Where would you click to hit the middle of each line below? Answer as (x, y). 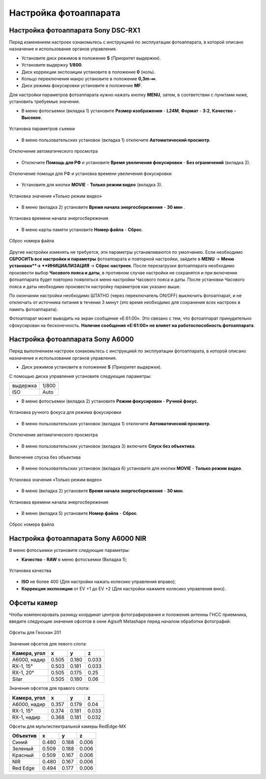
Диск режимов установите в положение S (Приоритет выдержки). (92, 367)
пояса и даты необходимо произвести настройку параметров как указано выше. (95, 286)
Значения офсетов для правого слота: (49, 688)
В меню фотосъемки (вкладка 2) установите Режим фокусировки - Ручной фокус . (110, 401)
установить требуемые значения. (45, 102)
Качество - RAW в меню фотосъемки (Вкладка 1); (74, 559)
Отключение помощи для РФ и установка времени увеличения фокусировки (90, 173)
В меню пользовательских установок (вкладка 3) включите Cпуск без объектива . (109, 446)
